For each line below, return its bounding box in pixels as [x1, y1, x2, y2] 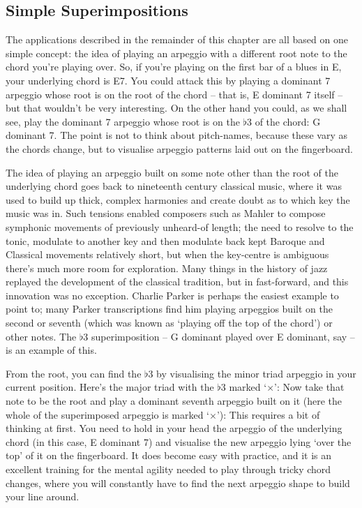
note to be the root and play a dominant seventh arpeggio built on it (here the [6, 394, 342, 408]
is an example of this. [6, 343, 97, 357]
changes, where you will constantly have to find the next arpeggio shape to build [6, 475, 350, 490]
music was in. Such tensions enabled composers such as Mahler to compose [6, 206, 326, 221]
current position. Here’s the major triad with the [6, 380, 214, 394]
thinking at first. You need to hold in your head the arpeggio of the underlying [6, 421, 342, 435]
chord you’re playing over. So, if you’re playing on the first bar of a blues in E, [6, 59, 342, 74]
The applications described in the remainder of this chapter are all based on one [6, 32, 348, 47]
